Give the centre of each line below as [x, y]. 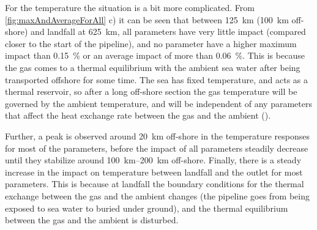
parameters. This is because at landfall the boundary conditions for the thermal [155, 184]
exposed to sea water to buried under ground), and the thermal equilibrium [147, 208]
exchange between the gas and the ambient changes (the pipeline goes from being [158, 195]
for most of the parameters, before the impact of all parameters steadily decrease [157, 148]
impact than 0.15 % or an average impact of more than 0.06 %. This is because [155, 55]
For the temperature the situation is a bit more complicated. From [130, 7]
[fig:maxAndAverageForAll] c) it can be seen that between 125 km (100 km [147, 19]
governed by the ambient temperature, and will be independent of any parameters [158, 103]
